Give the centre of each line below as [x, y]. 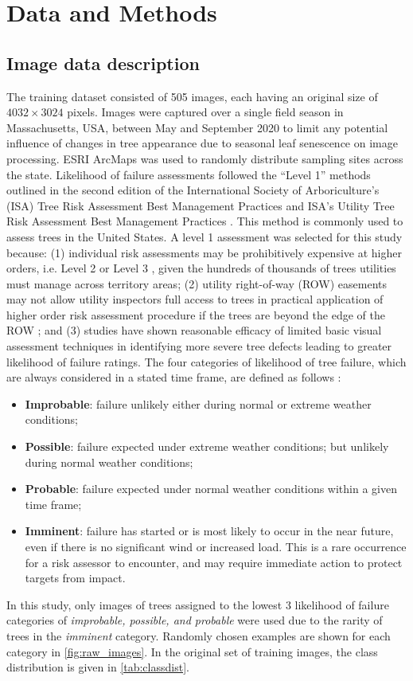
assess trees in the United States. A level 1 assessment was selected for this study [205, 236]
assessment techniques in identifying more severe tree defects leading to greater [199, 346]
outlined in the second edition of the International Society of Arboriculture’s [193, 190]
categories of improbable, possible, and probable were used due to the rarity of [195, 620]
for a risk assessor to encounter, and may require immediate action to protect [214, 562]
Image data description [103, 63]
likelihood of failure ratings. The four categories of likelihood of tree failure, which [206, 361]
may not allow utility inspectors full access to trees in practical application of [195, 299]
